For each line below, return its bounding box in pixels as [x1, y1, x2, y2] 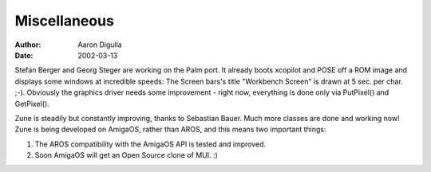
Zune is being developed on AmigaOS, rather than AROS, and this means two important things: [14, 124, 326, 135]
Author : [14, 40, 42, 49]
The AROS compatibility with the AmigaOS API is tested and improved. [34, 139, 267, 149]
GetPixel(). [14, 99, 49, 108]
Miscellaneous [14, 12, 115, 29]
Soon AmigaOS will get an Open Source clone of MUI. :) [34, 150, 219, 160]
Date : [14, 50, 34, 60]
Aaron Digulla [77, 40, 123, 49]
